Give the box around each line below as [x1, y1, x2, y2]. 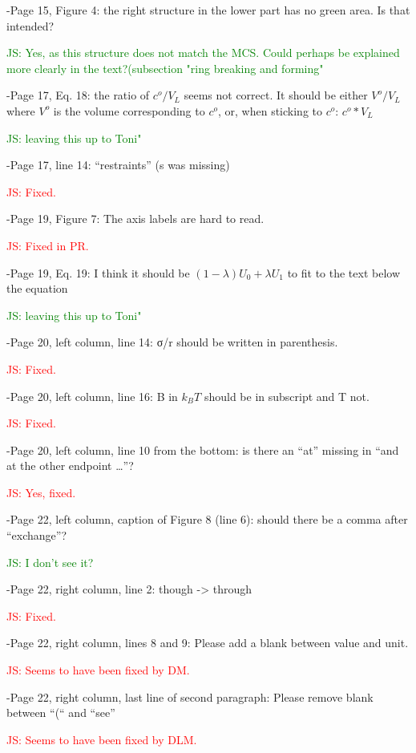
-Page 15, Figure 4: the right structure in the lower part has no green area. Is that [6, 2, 410, 18]
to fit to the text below [287, 264, 401, 281]
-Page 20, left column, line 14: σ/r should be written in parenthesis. [6, 334, 338, 350]
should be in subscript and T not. [204, 387, 370, 404]
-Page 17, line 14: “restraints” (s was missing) [6, 156, 230, 173]
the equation [6, 280, 68, 297]
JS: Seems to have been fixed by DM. [6, 662, 190, 678]
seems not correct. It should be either [184, 87, 368, 103]
